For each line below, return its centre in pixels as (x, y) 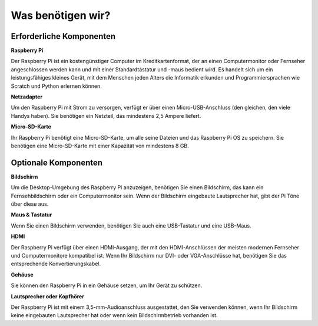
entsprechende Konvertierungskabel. (56, 264)
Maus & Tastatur (32, 215)
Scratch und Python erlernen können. (57, 86)
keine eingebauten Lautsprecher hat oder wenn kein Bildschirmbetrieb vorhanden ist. (114, 315)
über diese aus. (30, 204)
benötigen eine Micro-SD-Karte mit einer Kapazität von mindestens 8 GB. (100, 146)
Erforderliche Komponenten (63, 36)
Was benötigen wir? (61, 15)
